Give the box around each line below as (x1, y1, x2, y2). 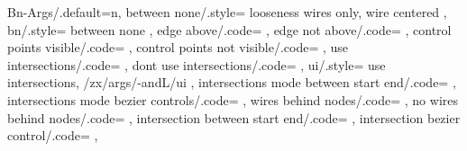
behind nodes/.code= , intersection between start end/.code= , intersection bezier (7, 108, 461, 127)
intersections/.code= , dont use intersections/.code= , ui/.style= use (7, 55, 386, 74)
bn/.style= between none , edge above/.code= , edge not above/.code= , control (7, 20, 452, 39)
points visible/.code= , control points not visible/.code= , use (7, 38, 349, 57)
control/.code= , (7, 126, 98, 145)
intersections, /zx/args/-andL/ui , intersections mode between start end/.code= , (7, 73, 456, 92)
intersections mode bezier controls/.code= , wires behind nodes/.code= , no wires (7, 90, 459, 109)
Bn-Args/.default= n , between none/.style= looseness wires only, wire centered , (7, 3, 447, 21)
